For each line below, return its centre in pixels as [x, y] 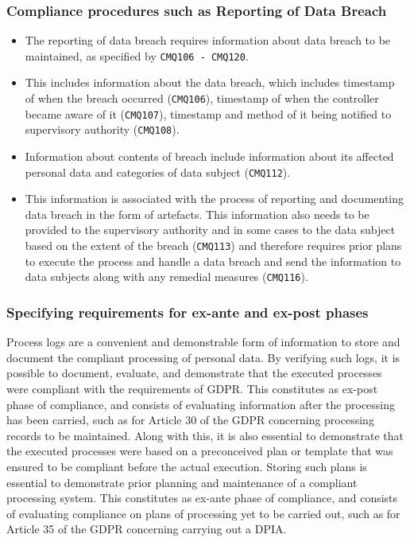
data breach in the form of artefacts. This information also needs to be [197, 214]
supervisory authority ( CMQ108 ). [102, 129]
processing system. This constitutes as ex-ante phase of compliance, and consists [202, 498]
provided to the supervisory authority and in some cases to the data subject [210, 230]
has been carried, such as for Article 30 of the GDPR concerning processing [190, 420]
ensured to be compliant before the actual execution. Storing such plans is [187, 466]
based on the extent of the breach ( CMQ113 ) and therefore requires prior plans [213, 246]
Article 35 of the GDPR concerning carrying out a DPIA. [147, 529]
